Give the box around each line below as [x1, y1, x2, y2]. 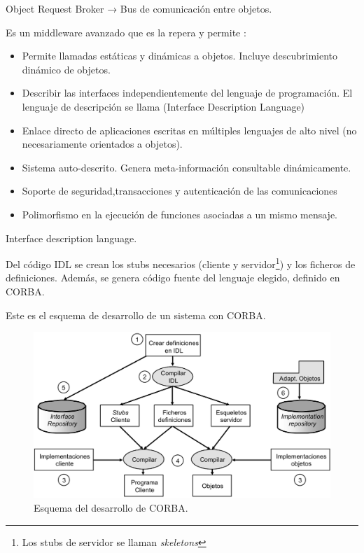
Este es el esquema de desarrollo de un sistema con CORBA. [6, 307, 266, 322]
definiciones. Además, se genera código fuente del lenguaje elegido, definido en [6, 270, 340, 285]
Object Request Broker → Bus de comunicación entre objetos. [6, 1, 272, 15]
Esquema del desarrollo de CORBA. [34, 500, 188, 514]
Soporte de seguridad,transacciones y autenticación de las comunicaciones [22, 183, 337, 198]
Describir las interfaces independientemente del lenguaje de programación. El [22, 85, 353, 100]
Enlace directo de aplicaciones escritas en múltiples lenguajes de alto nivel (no [22, 122, 357, 137]
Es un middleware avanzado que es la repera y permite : [6, 24, 246, 39]
